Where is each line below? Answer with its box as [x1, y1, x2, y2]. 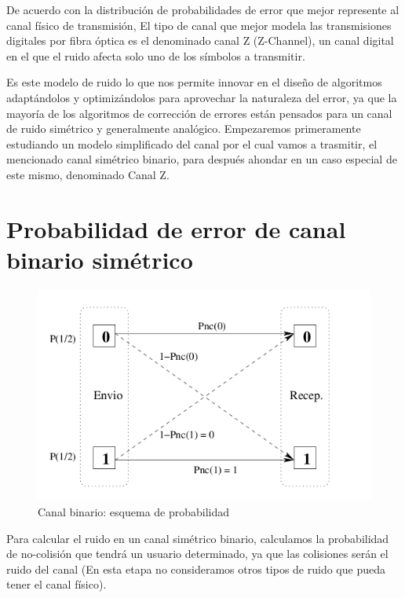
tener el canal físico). [6, 576, 107, 592]
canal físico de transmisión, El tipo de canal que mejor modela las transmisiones [6, 17, 392, 33]
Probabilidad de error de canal [6, 212, 346, 244]
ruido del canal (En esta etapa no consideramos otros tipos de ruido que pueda [6, 560, 385, 577]
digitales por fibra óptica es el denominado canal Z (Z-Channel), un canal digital [6, 32, 394, 49]
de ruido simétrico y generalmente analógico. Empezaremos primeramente [6, 120, 361, 137]
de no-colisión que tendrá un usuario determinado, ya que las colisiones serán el [6, 545, 389, 562]
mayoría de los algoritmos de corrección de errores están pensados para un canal [6, 105, 392, 121]
